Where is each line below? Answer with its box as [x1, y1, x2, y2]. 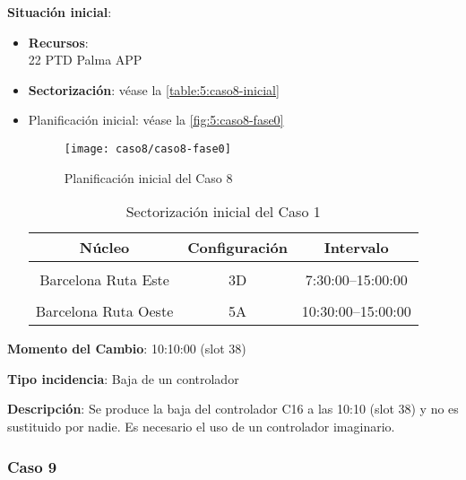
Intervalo [324, 237, 389, 258]
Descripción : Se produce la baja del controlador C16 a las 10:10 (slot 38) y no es [7, 399, 459, 418]
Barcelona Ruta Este [39, 269, 169, 291]
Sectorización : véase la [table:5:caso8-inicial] [28, 80, 280, 99]
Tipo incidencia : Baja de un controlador [7, 369, 239, 388]
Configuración [187, 237, 288, 258]
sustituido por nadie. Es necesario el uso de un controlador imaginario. [7, 417, 395, 435]
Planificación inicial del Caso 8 [64, 168, 233, 187]
